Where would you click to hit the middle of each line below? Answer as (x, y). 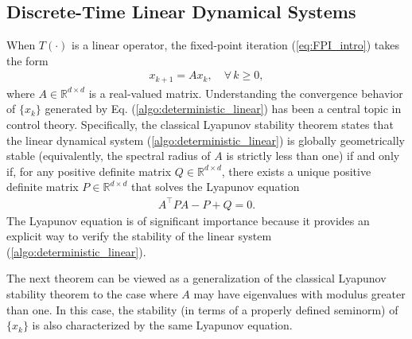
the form (27, 60)
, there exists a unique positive (296, 171)
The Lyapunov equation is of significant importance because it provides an (188, 220)
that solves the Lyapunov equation (215, 187)
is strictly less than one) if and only (313, 156)
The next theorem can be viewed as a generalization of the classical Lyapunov (196, 278)
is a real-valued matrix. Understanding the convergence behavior (246, 93)
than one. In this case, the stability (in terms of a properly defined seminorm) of (202, 309)
